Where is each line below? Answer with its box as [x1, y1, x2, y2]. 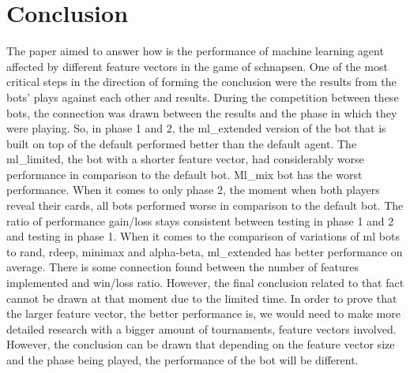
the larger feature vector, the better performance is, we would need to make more [6, 305, 401, 322]
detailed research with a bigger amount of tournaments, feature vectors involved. [6, 320, 397, 337]
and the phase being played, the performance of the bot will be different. [6, 352, 359, 367]
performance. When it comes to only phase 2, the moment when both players [6, 181, 380, 198]
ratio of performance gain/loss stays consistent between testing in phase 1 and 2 [6, 212, 394, 229]
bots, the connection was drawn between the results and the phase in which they [6, 104, 397, 121]
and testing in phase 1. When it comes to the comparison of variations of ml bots [6, 228, 400, 244]
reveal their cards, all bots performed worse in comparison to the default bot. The [6, 197, 404, 214]
